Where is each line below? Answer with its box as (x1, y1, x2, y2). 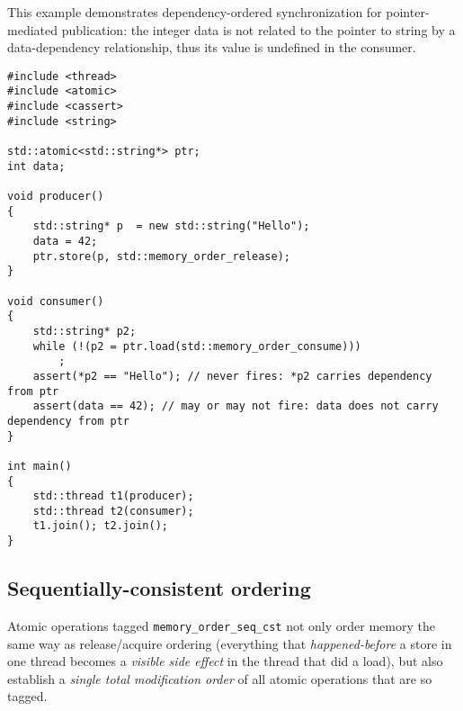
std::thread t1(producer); (32, 490, 194, 503)
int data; (7, 159, 66, 173)
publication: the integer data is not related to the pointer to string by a (61, 20, 456, 39)
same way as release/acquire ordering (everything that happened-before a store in (7, 634, 452, 652)
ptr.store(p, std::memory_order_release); (32, 249, 290, 263)
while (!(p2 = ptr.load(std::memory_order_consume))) (32, 339, 361, 353)
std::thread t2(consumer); (32, 504, 194, 517)
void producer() (7, 190, 104, 203)
